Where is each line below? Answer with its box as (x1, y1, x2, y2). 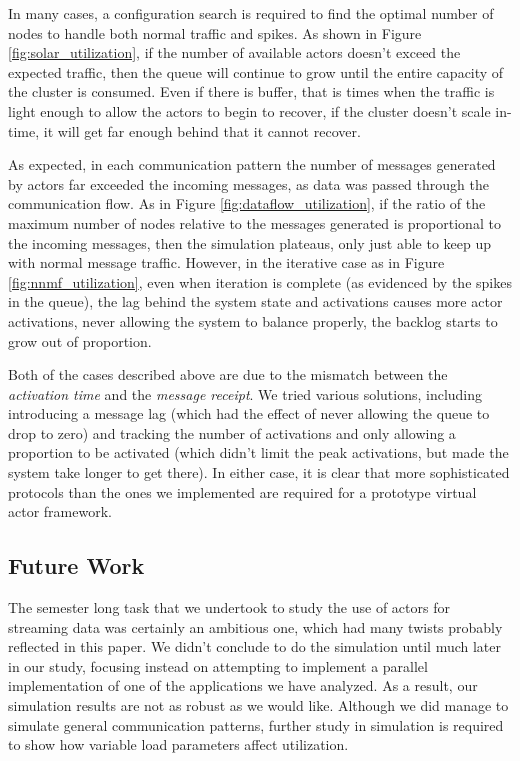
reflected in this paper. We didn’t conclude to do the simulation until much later (8, 636, 502, 657)
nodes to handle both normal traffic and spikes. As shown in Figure (8, 22, 422, 43)
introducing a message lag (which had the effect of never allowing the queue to (8, 403, 490, 424)
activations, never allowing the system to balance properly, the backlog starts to (8, 310, 498, 331)
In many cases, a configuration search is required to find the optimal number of (8, 3, 494, 23)
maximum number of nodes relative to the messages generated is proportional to (8, 212, 501, 233)
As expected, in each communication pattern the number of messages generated (8, 154, 496, 175)
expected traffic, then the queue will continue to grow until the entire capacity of (8, 61, 504, 82)
